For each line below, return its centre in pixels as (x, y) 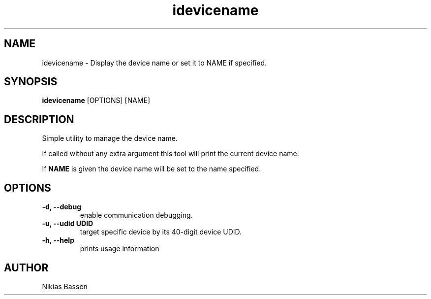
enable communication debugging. (136, 215)
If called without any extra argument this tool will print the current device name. (170, 154)
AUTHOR (26, 267)
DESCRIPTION (39, 119)
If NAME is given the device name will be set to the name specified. (152, 169)
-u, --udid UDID (68, 224)
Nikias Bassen (65, 286)
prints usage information (120, 249)
